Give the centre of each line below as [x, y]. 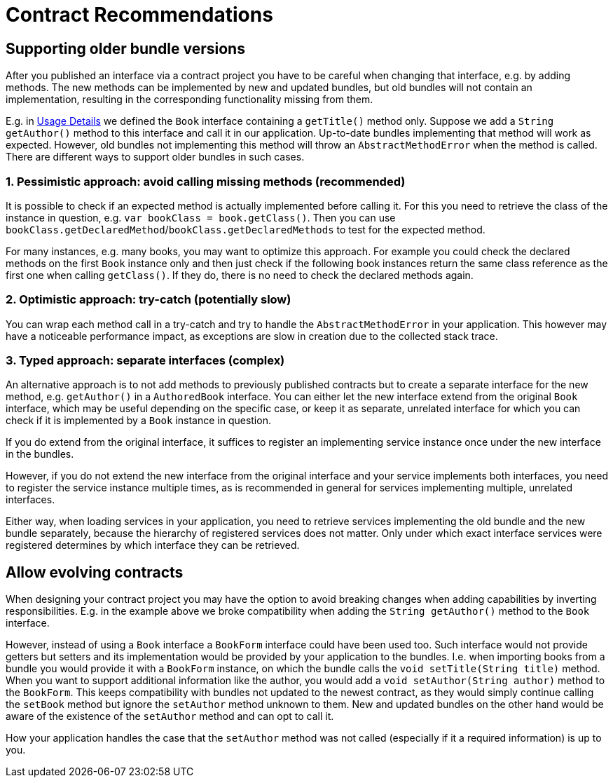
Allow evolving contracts [95, 572]
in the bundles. [40, 454]
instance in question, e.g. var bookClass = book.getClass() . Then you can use [201, 217]
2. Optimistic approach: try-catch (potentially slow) [149, 300]
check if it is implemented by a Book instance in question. [138, 421]
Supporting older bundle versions [125, 48]
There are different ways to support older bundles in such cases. [155, 157]
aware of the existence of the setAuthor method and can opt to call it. [170, 716]
